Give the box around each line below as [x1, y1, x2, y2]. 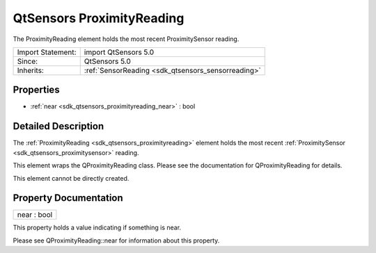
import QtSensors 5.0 [84, 47, 155, 57]
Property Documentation [13, 192, 123, 204]
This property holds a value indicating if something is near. [13, 223, 181, 232]
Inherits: [17, 65, 45, 75]
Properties [13, 84, 60, 96]
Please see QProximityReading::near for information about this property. [13, 236, 220, 245]
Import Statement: [17, 47, 77, 57]
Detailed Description [13, 120, 104, 132]
